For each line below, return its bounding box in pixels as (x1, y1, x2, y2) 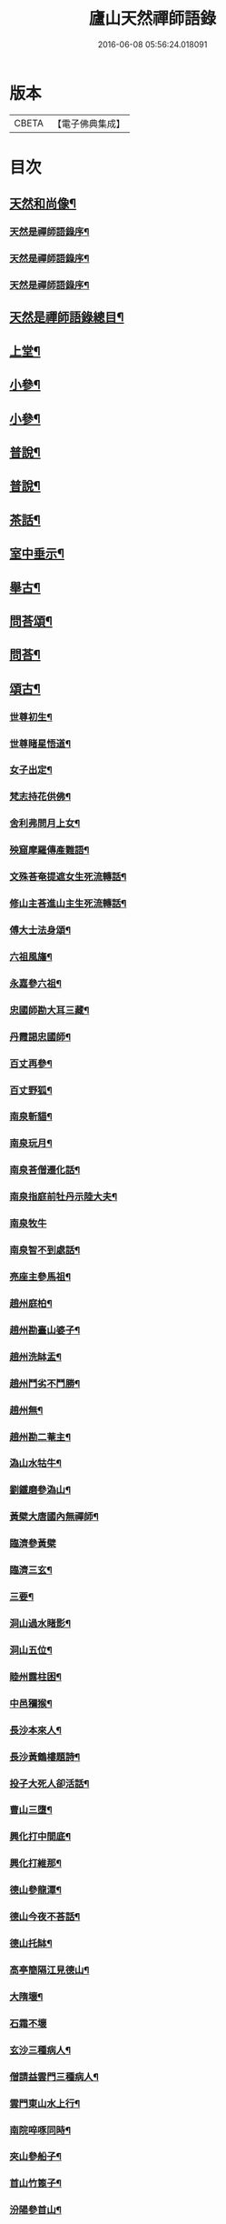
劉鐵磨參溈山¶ (9, 1484, 71, 1497)
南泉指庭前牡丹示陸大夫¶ (9, 1190, 118, 1203)
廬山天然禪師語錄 (88, 8, 216, 29)
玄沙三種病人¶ (9, 2043, 71, 2056)
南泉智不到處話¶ (9, 1244, 81, 1257)
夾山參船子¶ (9, 2150, 62, 2163)
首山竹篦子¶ (9, 2177, 62, 2189)
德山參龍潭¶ (9, 1884, 62, 1897)
